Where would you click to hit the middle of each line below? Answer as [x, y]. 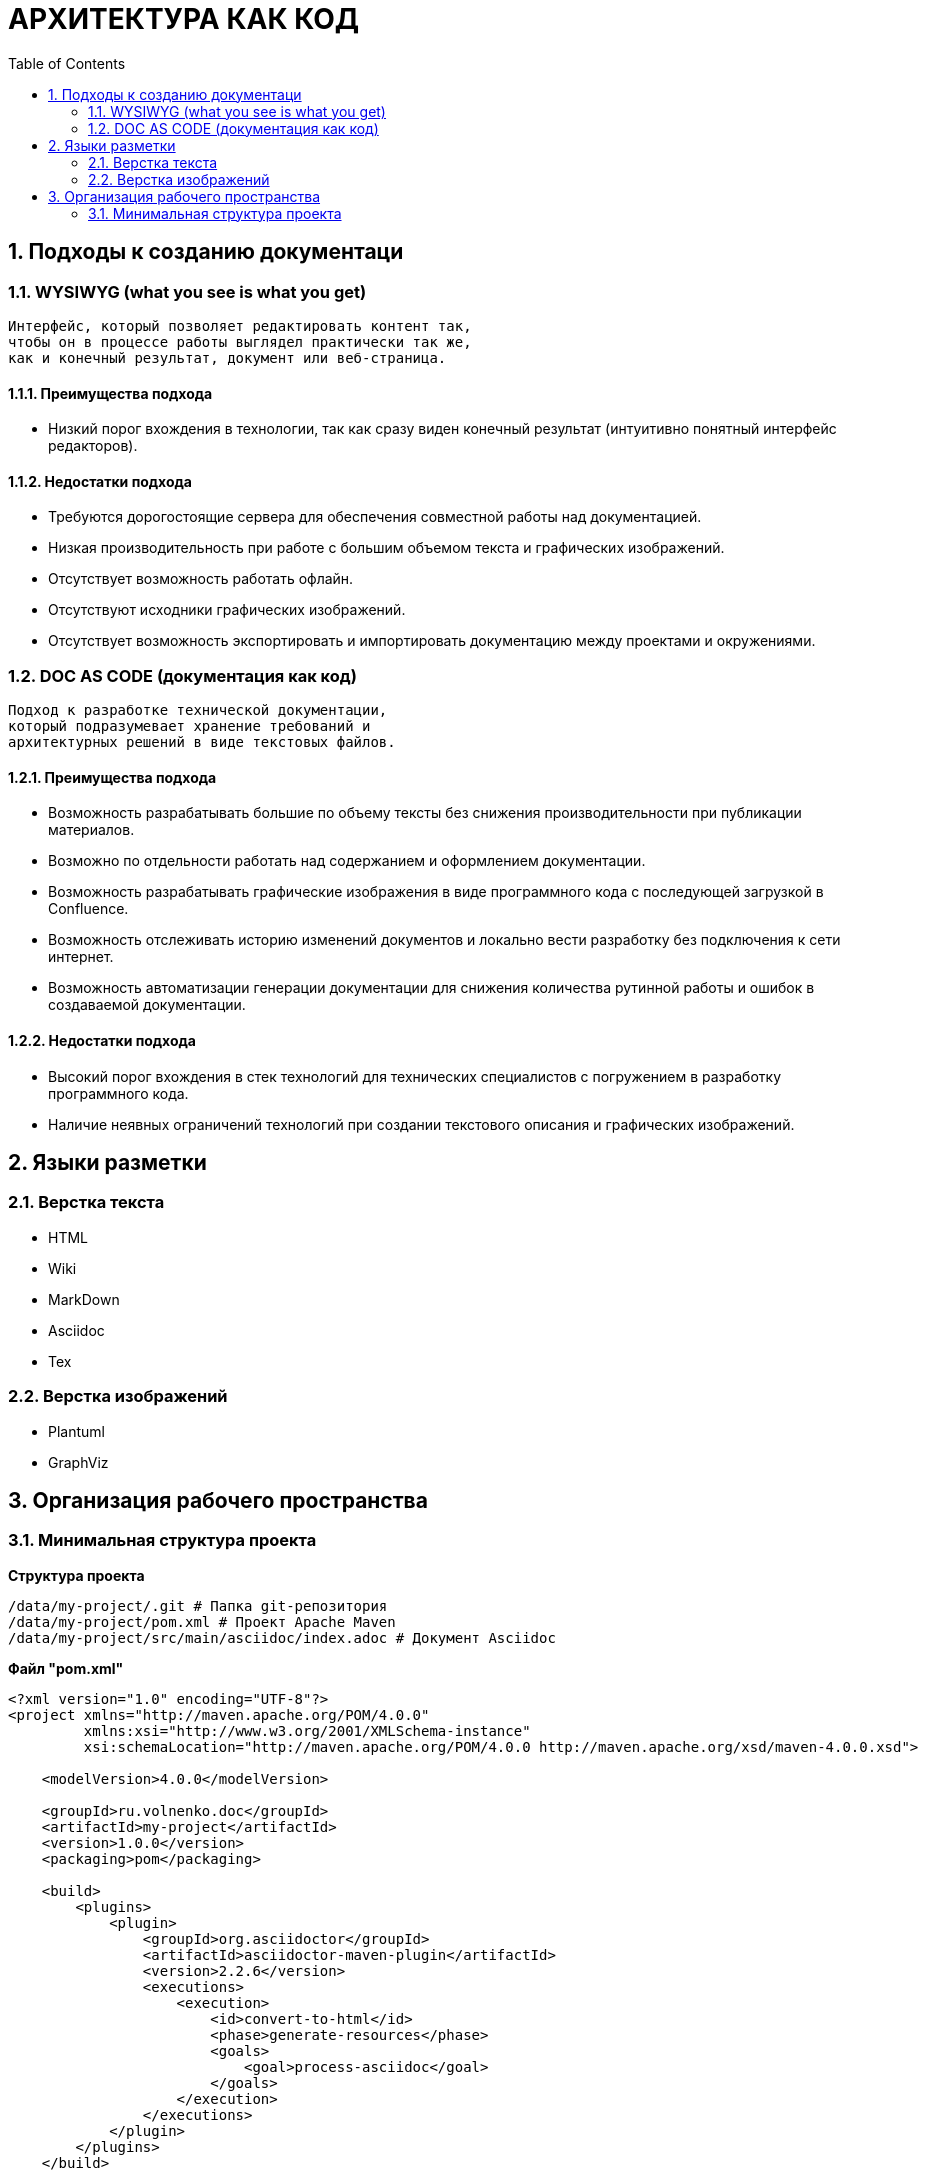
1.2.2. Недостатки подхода [102, 1040]
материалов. [91, 830]
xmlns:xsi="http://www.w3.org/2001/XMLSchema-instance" [307, 1730]
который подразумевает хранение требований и [189, 726]
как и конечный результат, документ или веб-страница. [227, 357]
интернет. [81, 957]
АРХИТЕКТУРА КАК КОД [184, 19]
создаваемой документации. [147, 1005]
